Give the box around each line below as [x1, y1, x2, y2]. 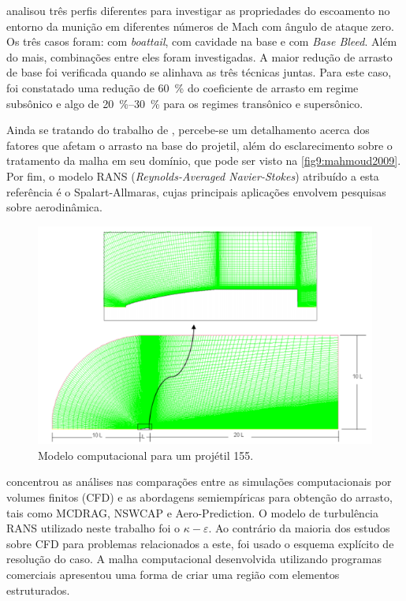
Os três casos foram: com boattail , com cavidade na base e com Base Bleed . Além [6, 33, 397, 50]
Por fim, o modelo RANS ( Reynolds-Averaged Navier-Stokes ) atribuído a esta [6, 167, 379, 184]
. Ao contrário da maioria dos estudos [208, 520, 390, 536]
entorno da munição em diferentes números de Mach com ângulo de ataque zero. [6, 17, 394, 34]
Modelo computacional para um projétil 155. [38, 446, 254, 463]
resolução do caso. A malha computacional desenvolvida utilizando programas [6, 551, 382, 567]
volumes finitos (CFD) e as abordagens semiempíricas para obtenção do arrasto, [6, 488, 393, 505]
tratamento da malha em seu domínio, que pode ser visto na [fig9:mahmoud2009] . [6, 152, 401, 169]
